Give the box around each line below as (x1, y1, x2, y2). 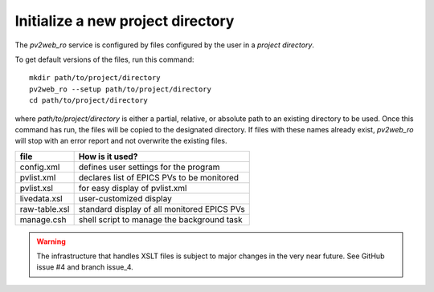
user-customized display (78, 193, 172, 204)
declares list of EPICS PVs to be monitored (78, 172, 240, 183)
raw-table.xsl (19, 203, 70, 214)
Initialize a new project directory (14, 12, 235, 30)
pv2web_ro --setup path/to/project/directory (29, 84, 212, 94)
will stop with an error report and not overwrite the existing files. (14, 136, 227, 146)
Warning (36, 237, 66, 246)
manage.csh (19, 213, 67, 225)
